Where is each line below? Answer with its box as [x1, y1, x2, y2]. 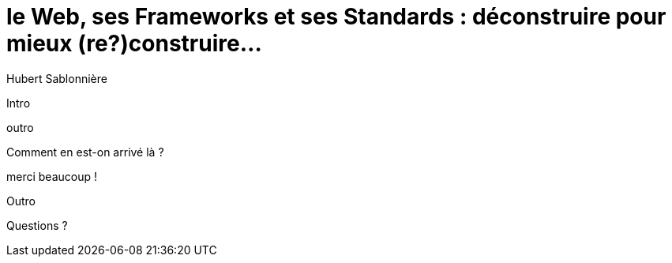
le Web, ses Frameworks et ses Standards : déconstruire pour [6, 3, 666, 30]
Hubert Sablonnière [6, 71, 107, 85]
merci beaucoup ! [6, 169, 98, 183]
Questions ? [6, 218, 68, 232]
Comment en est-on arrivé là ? [6, 145, 164, 159]
